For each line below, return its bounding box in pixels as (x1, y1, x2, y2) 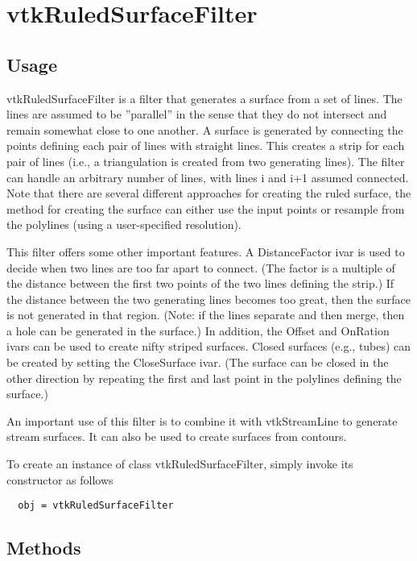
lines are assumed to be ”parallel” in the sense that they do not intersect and (6, 106, 387, 123)
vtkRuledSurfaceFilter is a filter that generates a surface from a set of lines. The (6, 89, 403, 106)
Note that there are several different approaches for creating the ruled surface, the (6, 185, 411, 202)
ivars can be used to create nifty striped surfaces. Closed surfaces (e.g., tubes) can (6, 338, 411, 355)
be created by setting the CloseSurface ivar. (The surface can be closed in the (6, 354, 389, 371)
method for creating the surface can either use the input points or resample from (6, 200, 405, 217)
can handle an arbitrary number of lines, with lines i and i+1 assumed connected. (6, 168, 409, 185)
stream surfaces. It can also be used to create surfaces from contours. (6, 428, 347, 445)
